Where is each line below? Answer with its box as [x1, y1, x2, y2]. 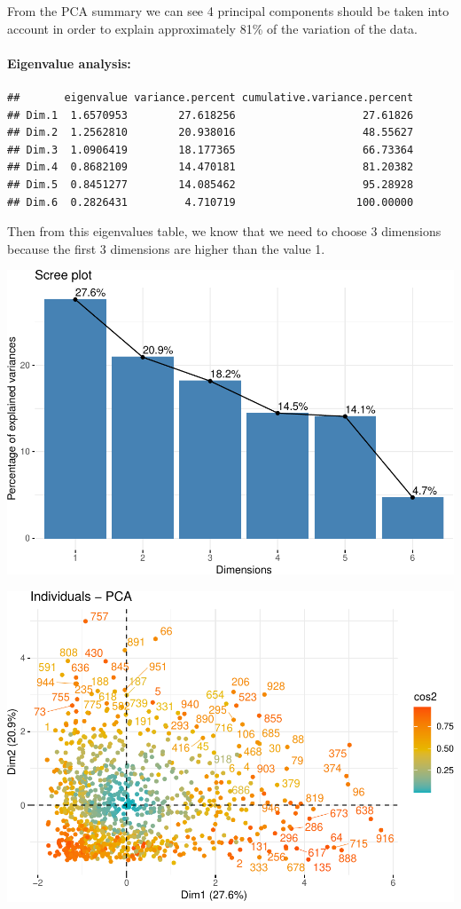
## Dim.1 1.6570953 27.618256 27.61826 [7, 108, 414, 122]
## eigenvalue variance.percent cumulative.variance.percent [7, 91, 414, 104]
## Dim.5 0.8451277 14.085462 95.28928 [7, 178, 414, 191]
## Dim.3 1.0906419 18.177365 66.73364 [7, 143, 414, 156]
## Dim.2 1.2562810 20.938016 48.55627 [7, 126, 414, 139]
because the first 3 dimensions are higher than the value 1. [7, 239, 325, 257]
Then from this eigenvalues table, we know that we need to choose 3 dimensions [7, 222, 441, 241]
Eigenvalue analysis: [7, 53, 131, 72]
